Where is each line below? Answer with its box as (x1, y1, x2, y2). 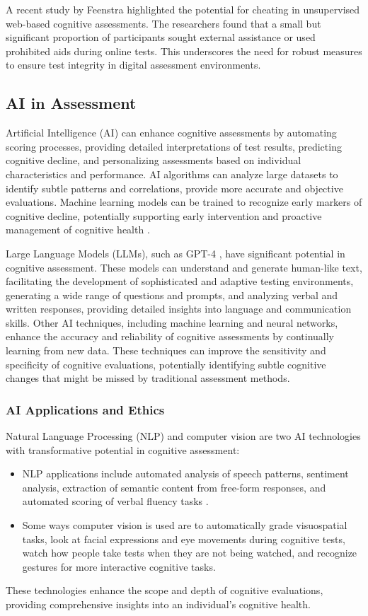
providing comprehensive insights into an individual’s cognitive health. (6, 597, 311, 612)
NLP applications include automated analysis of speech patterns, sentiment (22, 466, 349, 481)
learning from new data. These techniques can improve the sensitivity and (6, 343, 326, 358)
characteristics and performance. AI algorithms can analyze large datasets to (6, 166, 338, 181)
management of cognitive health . (6, 222, 150, 237)
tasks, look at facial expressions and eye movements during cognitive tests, (22, 531, 345, 546)
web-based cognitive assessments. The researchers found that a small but (6, 16, 321, 30)
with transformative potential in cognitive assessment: (6, 442, 240, 457)
